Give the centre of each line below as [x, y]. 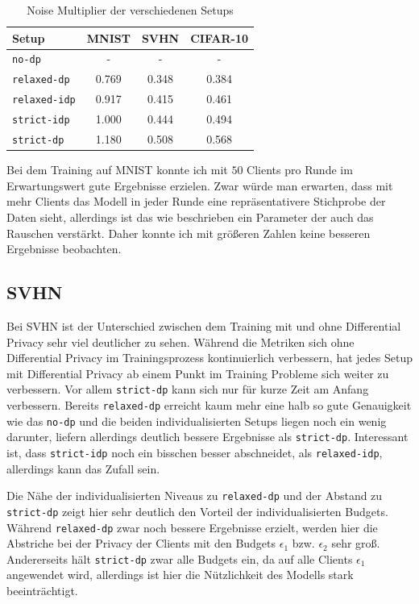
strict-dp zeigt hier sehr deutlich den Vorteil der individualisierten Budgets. [197, 511]
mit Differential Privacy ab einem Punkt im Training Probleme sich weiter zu [198, 373]
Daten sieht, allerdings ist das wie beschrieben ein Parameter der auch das [190, 217]
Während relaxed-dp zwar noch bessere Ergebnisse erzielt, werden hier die [192, 527]
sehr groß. [356, 543]
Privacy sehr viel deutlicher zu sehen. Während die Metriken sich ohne [180, 342]
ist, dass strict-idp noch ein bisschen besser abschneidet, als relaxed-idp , [195, 452]
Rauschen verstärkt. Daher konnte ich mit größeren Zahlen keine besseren [189, 233]
